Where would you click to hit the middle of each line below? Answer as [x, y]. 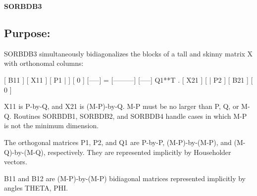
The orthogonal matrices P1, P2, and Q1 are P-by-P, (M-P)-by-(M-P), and [118, 142]
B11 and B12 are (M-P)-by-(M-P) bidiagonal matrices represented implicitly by [125, 178]
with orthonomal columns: [44, 63]
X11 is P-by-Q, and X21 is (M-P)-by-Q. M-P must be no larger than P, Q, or [122, 106]
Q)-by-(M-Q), [25, 152]
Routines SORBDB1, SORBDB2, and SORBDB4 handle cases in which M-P [130, 116]
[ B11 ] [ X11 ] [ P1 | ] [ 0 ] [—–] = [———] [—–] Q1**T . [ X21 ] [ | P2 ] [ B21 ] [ [128, 79]
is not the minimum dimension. [51, 125]
